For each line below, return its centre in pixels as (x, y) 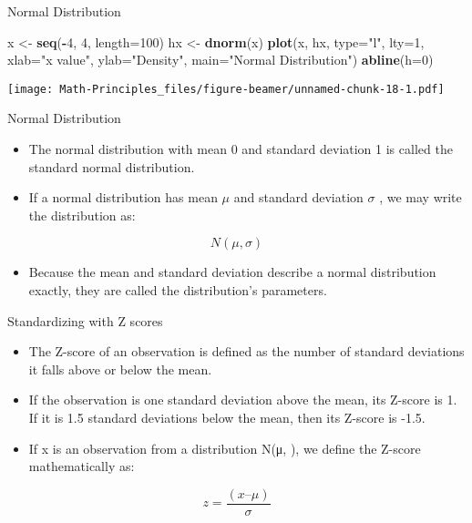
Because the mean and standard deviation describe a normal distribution (232, 272)
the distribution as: (82, 215)
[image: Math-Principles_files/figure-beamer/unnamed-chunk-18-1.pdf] (226, 89)
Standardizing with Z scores (85, 320)
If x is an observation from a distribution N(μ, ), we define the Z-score (225, 448)
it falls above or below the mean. (120, 369)
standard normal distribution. (112, 166)
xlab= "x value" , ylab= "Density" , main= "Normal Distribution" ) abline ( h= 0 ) (221, 60)
